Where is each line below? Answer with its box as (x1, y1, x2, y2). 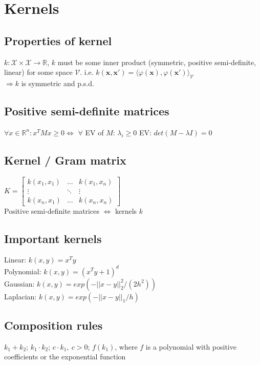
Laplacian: (4, 291, 37, 301)
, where (115, 341, 138, 352)
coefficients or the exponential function (4, 351, 126, 362)
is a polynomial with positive (145, 341, 236, 352)
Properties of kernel (4, 32, 112, 48)
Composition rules (4, 317, 103, 333)
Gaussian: (4, 278, 35, 289)
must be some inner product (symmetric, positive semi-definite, (57, 56, 256, 67)
